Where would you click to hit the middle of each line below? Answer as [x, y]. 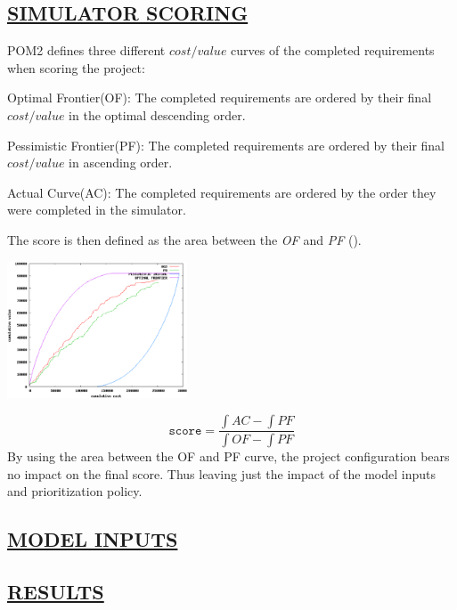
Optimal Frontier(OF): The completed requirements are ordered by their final [220, 98]
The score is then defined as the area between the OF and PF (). [184, 239]
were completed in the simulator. [97, 210]
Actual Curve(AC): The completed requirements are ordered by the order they [222, 192]
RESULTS [56, 592]
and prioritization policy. [75, 491]
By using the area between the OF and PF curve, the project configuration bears [228, 456]
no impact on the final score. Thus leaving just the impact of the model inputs [222, 473]
